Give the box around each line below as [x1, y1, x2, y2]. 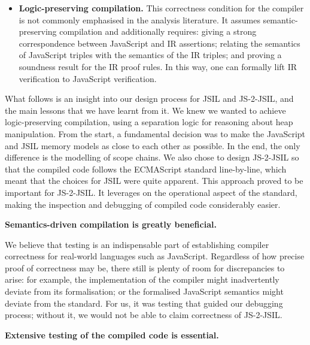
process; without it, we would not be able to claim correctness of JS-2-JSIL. [5, 308, 282, 321]
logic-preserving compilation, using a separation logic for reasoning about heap [5, 116, 293, 128]
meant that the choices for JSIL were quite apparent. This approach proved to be [5, 174, 303, 187]
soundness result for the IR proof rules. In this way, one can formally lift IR [19, 60, 297, 72]
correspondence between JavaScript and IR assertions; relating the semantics [19, 37, 300, 49]
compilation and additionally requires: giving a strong [59, 25, 257, 38]
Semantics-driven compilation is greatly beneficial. [5, 218, 217, 231]
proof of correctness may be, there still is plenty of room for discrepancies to [5, 261, 285, 274]
